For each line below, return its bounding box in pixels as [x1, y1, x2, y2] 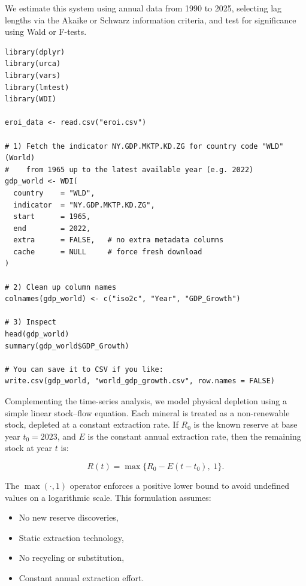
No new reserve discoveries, [19, 511, 119, 524]
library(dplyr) [5, 47, 65, 56]
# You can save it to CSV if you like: [5, 365, 163, 374]
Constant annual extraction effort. [19, 571, 144, 584]
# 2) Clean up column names [5, 283, 117, 292]
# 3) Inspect [5, 318, 56, 327]
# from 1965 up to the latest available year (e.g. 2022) [5, 165, 254, 174]
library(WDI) [5, 95, 56, 104]
